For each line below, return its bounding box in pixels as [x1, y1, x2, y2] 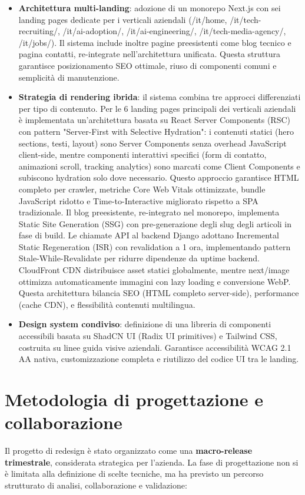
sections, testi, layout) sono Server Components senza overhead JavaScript [18, 137, 287, 149]
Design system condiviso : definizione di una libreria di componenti [18, 318, 271, 330]
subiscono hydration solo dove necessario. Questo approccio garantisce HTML [18, 171, 299, 184]
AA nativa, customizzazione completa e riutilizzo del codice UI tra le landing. [18, 353, 299, 365]
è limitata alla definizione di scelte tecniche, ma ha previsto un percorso [5, 467, 264, 480]
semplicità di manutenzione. [18, 71, 120, 83]
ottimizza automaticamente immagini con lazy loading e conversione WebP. [18, 275, 291, 287]
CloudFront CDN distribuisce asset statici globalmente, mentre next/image [18, 264, 290, 276]
